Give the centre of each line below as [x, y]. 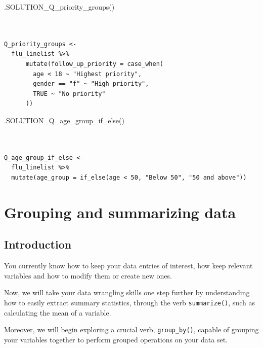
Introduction [38, 244]
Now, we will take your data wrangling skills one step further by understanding [127, 292]
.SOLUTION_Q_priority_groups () [59, 7]
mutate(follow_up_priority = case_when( [94, 64]
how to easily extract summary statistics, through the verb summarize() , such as [129, 302]
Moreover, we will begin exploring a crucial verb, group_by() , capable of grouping [131, 329]
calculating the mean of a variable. [58, 312]
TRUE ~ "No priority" [69, 94]
